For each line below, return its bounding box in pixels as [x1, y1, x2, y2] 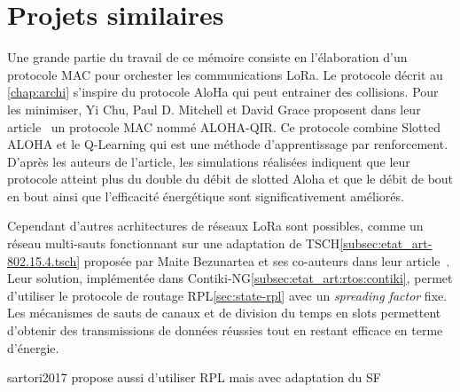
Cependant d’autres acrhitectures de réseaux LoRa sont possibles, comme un [7, 216, 424, 235]
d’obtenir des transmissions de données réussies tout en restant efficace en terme [7, 321, 443, 340]
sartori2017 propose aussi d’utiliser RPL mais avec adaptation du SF [7, 368, 381, 387]
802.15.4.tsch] [7, 251, 81, 270]
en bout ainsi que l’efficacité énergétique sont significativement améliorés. [7, 186, 404, 205]
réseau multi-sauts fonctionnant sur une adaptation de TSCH [7, 234, 340, 253]
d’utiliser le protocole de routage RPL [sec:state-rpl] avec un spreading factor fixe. [7, 286, 448, 304]
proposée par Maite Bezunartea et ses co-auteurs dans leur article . [83, 251, 450, 270]
